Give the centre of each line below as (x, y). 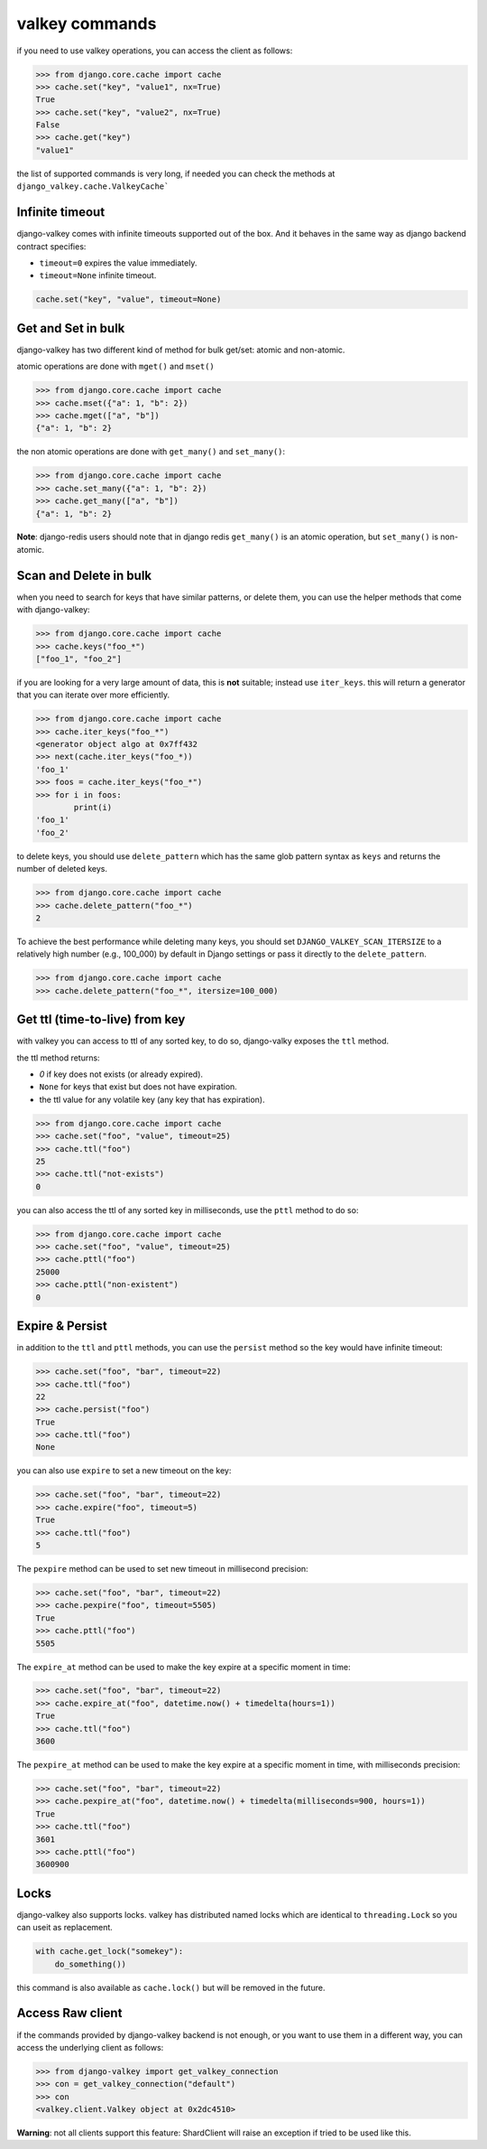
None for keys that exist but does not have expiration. (138, 1087)
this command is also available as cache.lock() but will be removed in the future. (171, 1987)
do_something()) (90, 1964)
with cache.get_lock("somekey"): (110, 1952)
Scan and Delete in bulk (84, 575)
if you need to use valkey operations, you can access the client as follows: (155, 51)
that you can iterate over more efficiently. (93, 695)
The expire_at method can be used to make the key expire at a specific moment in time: (184, 1667)
